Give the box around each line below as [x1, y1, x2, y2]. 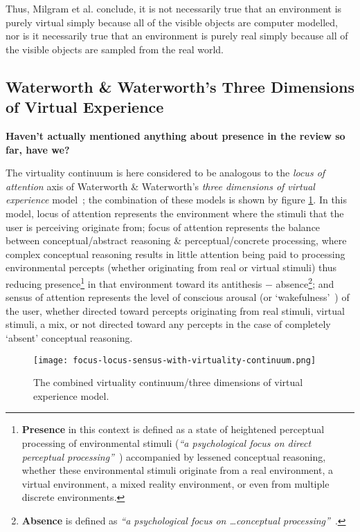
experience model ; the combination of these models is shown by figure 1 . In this [6, 192, 348, 207]
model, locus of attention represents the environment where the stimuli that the [6, 205, 344, 220]
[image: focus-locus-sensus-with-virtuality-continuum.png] [33, 355, 316, 365]
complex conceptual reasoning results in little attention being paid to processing [6, 246, 345, 261]
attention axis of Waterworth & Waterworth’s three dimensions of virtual [6, 178, 315, 193]
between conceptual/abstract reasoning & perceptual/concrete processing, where [6, 233, 347, 248]
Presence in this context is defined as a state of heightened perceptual [21, 422, 325, 437]
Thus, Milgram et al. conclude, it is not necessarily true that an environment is [6, 1, 342, 15]
